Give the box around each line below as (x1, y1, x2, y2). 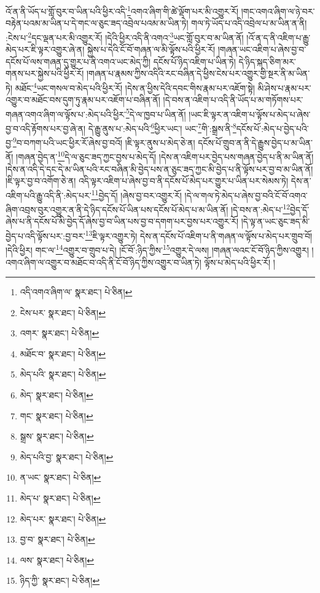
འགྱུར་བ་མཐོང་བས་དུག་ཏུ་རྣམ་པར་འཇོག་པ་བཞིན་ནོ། (6, 93, 160, 106)
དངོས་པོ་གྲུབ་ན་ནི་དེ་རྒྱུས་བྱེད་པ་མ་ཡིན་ (198, 136, 313, 149)
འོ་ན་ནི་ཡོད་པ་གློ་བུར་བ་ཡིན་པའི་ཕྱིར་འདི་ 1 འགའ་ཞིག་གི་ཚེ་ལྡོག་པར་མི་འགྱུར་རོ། (6, 3, 239, 17)
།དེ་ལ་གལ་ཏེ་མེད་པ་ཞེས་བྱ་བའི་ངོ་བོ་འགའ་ (184, 188, 308, 201)
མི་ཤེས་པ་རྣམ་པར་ (257, 81, 311, 94)
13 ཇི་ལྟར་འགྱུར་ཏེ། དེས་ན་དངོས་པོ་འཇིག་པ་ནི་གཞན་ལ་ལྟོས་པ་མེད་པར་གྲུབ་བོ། (85, 228, 313, 242)
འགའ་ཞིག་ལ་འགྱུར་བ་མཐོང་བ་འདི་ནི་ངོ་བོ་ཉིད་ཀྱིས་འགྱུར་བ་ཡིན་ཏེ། (6, 255, 201, 268)
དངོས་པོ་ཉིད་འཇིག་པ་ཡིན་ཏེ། (153, 55, 236, 68)
